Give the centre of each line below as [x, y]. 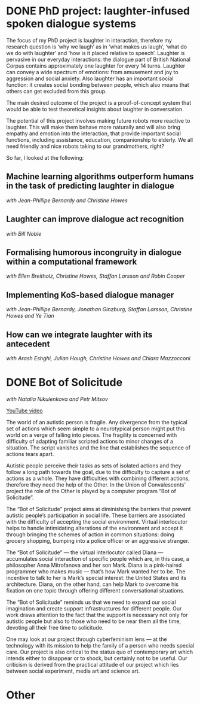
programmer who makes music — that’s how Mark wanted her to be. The [96, 571]
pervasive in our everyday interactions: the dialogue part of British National [99, 59]
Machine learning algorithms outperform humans [100, 177]
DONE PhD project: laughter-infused [98, 11]
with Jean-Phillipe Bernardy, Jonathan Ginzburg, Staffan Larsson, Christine [99, 309]
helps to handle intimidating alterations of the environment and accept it [95, 528]
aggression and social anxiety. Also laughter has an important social [90, 78]
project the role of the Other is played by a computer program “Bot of [91, 491]
